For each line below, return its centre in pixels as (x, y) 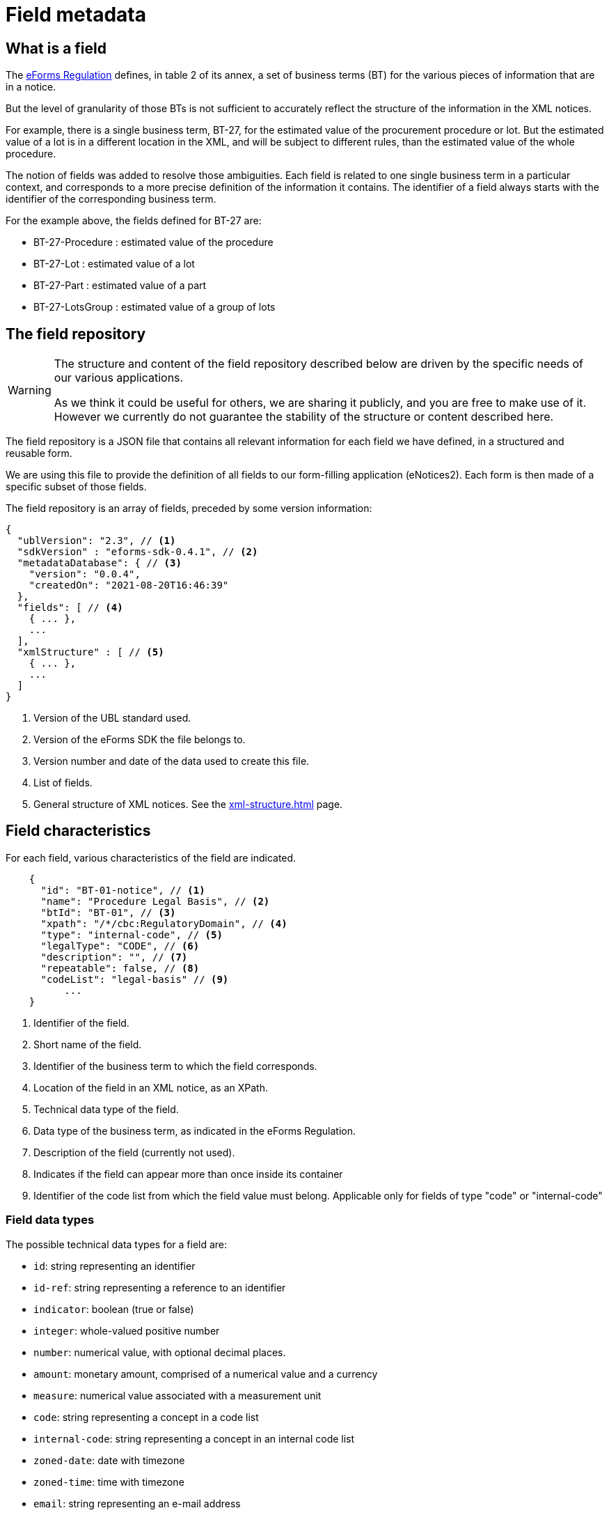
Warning (30, 390)
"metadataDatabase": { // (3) (99, 563)
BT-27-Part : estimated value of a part (120, 286)
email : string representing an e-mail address (137, 1503)
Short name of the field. (88, 1044)
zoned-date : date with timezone (109, 1460)
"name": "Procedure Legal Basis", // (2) (155, 901)
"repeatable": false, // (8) (120, 968)
